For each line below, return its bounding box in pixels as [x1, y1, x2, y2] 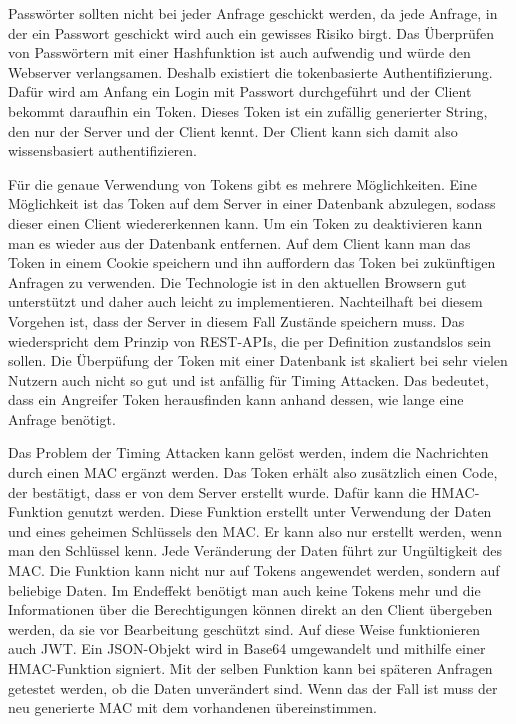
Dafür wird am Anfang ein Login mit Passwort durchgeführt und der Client [8, 81, 472, 102]
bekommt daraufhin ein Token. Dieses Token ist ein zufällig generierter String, [8, 100, 488, 121]
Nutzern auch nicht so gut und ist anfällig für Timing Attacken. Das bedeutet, [8, 369, 489, 390]
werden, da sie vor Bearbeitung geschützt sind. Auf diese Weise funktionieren [8, 618, 481, 639]
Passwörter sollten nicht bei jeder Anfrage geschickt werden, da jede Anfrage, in [8, 3, 498, 23]
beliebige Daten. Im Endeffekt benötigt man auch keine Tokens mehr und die [8, 579, 481, 600]
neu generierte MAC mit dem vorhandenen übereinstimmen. [8, 697, 377, 718]
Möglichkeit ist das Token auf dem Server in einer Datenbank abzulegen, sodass [8, 193, 496, 214]
